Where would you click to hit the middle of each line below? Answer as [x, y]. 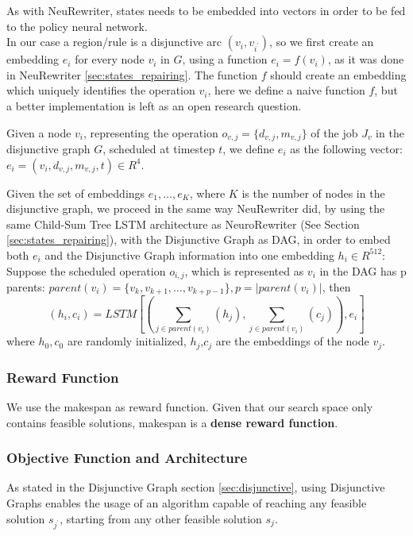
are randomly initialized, [127, 341]
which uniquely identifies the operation [101, 90]
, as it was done [366, 59]
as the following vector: [346, 149]
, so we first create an [322, 42]
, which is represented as [244, 270]
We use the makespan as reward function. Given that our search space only [190, 407]
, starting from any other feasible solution [161, 518]
